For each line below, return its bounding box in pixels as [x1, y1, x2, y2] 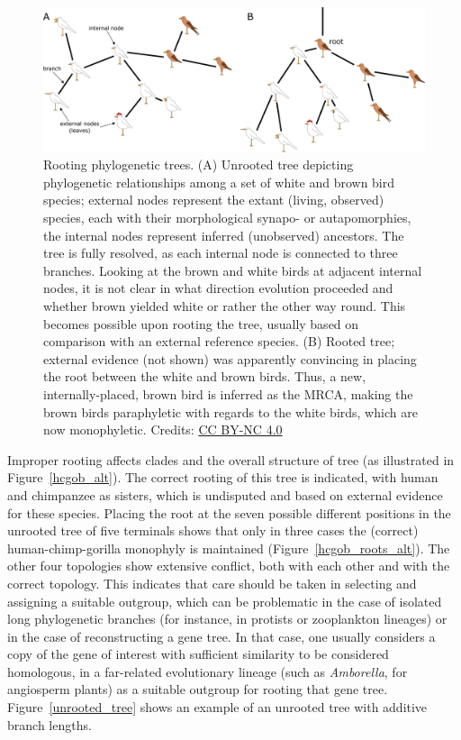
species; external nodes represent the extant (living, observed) [43, 190, 384, 209]
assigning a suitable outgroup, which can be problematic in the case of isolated [7, 591, 442, 610]
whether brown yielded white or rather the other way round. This [43, 297, 406, 315]
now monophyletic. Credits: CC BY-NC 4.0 [43, 420, 283, 439]
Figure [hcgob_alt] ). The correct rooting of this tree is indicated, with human [7, 468, 438, 487]
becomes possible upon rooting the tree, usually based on [43, 314, 359, 333]
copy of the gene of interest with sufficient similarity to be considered [7, 644, 389, 663]
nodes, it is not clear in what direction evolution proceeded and [43, 279, 393, 297]
